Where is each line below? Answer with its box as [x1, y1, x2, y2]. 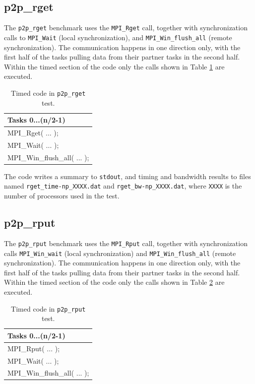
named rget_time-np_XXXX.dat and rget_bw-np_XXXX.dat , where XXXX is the [4, 181, 242, 191]
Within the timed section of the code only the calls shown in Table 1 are [4, 61, 225, 71]
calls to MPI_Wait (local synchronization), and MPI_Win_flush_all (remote [4, 32, 232, 42]
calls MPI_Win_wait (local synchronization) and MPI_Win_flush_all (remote [4, 248, 236, 258]
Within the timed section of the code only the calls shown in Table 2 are [4, 277, 225, 287]
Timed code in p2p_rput [11, 303, 86, 314]
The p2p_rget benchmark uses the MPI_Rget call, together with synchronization [4, 22, 248, 33]
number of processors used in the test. [4, 191, 120, 201]
